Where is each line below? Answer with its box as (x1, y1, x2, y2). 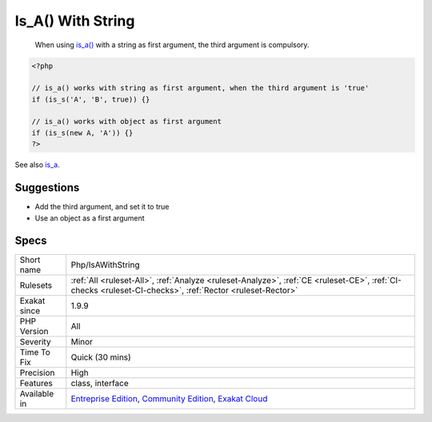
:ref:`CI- (371, 275, 402, 286)
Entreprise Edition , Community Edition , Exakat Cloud (70, 393, 268, 404)
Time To (19, 347, 51, 358)
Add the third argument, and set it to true (34, 202, 170, 212)
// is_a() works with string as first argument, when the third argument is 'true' (31, 84, 370, 93)
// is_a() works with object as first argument (31, 117, 222, 126)
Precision (19, 368, 55, 379)
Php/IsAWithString (70, 260, 140, 271)
